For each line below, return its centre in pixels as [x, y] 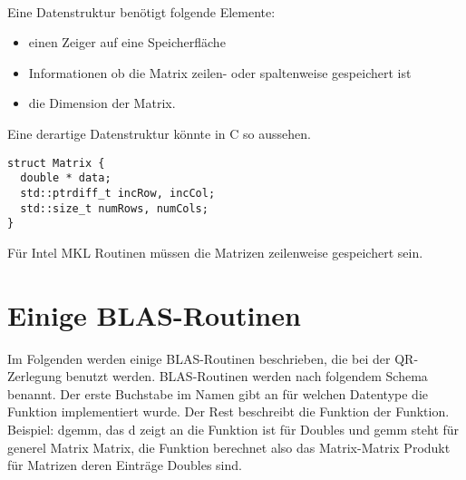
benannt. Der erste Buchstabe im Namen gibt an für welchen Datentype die [218, 393]
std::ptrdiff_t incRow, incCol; [118, 193]
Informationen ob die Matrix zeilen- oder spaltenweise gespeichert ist [220, 72]
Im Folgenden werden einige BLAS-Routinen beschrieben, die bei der [199, 358]
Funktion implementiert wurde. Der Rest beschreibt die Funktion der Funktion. [228, 411]
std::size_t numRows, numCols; [114, 208]
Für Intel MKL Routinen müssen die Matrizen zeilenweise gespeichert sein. [215, 252]
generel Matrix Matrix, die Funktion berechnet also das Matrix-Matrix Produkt [229, 447]
